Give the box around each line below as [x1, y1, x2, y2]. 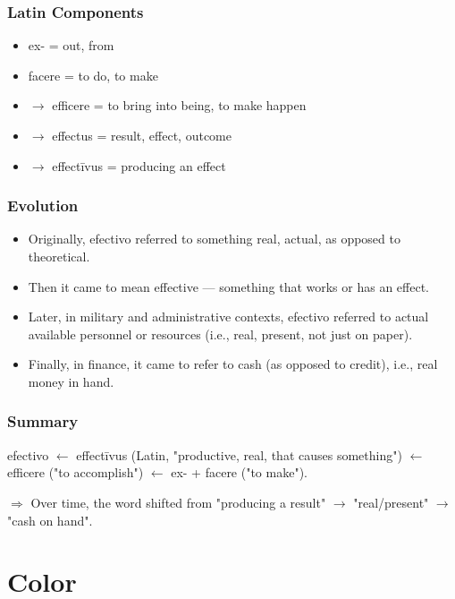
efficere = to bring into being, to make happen [52, 96, 307, 115]
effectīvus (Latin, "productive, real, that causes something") [76, 445, 402, 464]
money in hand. [28, 372, 114, 390]
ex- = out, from [28, 36, 114, 55]
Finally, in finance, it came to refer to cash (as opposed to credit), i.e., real [28, 355, 438, 373]
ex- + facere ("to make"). [171, 463, 308, 482]
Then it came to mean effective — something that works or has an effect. [28, 277, 430, 295]
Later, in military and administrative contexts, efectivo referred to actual [28, 307, 429, 326]
